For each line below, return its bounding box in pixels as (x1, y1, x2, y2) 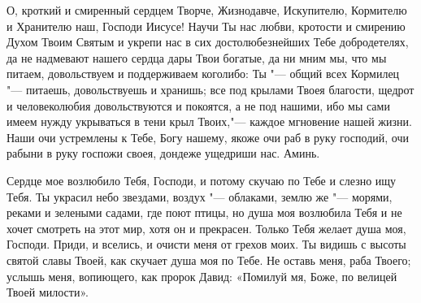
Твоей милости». (7, 284, 89, 301)
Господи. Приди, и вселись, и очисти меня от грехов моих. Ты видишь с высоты (7, 236, 406, 253)
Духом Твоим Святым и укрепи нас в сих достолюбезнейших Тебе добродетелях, (7, 33, 409, 50)
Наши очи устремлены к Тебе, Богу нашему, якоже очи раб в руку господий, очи (7, 128, 409, 145)
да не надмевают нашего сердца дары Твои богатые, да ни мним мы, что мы (7, 49, 387, 66)
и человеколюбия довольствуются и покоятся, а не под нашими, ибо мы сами (7, 97, 390, 114)
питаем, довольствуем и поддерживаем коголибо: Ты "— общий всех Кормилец (7, 65, 400, 82)
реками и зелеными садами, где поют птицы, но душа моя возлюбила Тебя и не (7, 204, 402, 221)
